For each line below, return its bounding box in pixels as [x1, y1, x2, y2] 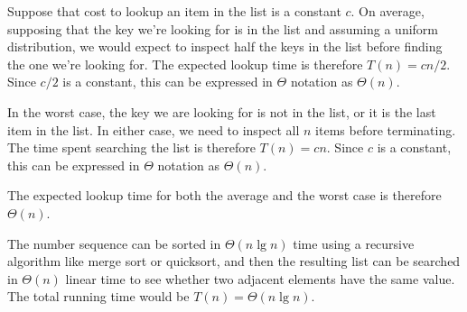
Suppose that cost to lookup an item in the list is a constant [7, 2, 341, 20]
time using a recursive [293, 234, 415, 252]
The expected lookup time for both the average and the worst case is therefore [7, 186, 442, 205]
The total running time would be [7, 287, 190, 306]
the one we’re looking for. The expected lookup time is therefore [7, 54, 363, 73]
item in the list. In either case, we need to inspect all [7, 120, 300, 139]
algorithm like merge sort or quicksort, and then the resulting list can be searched [7, 252, 461, 271]
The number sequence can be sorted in [7, 234, 221, 252]
